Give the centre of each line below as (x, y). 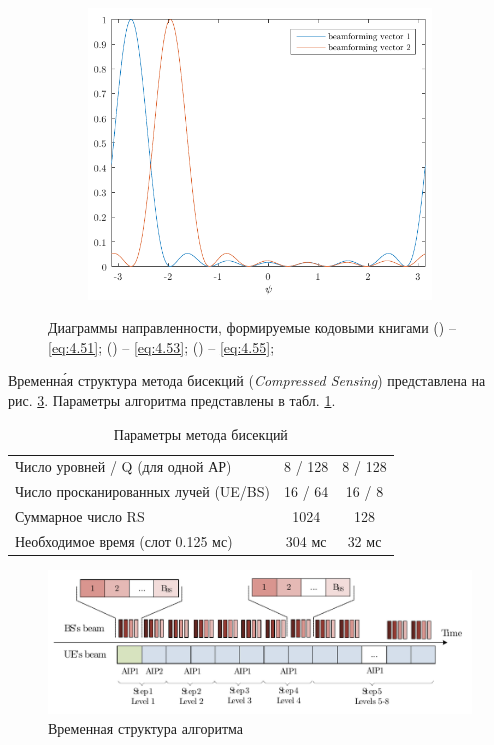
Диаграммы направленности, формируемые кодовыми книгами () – (252, 327)
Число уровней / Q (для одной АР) (123, 466)
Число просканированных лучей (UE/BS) (143, 491)
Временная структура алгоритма (145, 727)
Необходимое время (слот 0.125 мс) (124, 540)
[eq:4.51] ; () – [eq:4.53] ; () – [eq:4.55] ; (161, 346)
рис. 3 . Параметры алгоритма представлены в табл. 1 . (172, 399)
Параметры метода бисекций (200, 433)
